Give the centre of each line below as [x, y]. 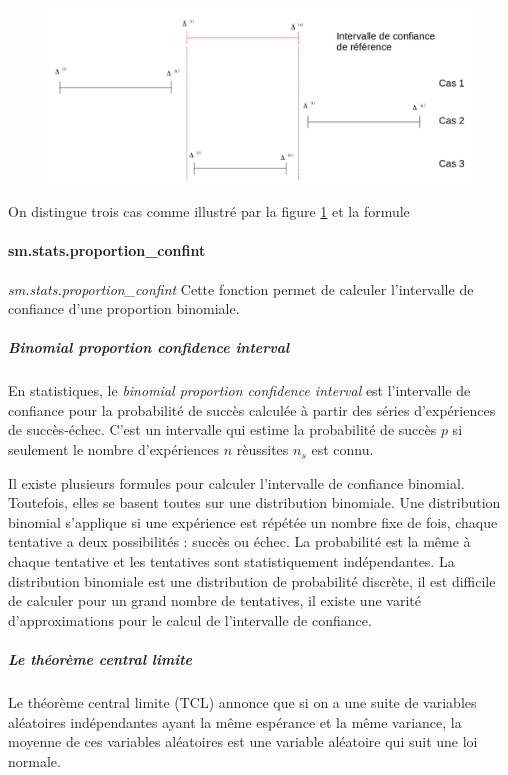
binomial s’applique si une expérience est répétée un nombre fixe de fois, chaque [253, 521]
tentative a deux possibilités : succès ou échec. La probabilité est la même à [239, 541]
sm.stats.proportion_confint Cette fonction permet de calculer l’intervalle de [241, 288]
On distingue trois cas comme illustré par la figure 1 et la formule [209, 211]
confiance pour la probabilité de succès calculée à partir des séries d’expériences [252, 409]
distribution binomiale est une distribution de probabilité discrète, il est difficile [252, 580]
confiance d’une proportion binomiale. [124, 308]
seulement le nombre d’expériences [113, 449]
